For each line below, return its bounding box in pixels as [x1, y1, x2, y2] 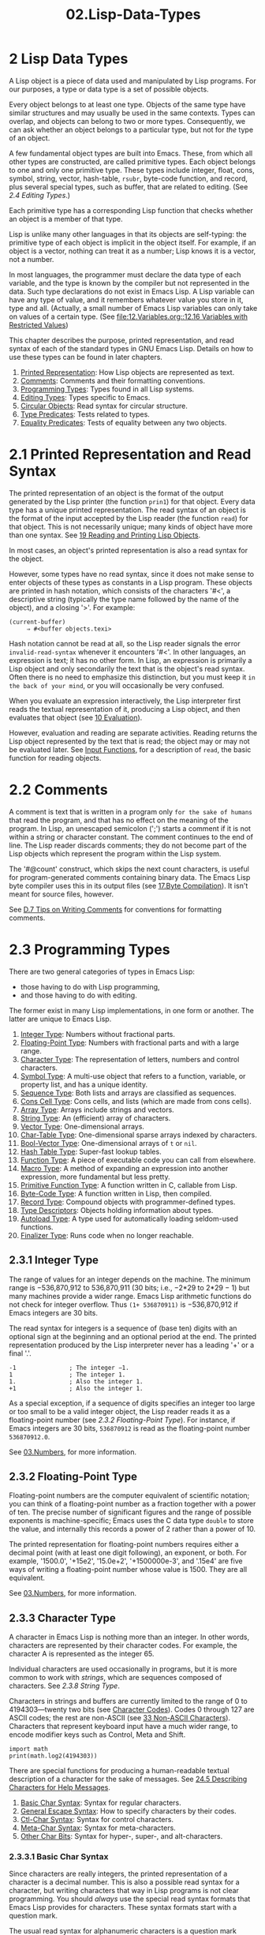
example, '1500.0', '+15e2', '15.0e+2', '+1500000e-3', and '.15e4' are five [9, 1556, 243, 1566]
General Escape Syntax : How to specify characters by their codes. [20, 1806, 237, 1816]
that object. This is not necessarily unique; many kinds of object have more [9, 522, 253, 531]
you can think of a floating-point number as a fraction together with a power [9, 1499, 256, 1509]
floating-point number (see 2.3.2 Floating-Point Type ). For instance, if [9, 1415, 236, 1424]
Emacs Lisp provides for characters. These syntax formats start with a [9, 1903, 237, 1912]
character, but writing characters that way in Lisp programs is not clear [9, 1886, 240, 1896]
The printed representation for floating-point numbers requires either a [9, 1540, 239, 1549]
